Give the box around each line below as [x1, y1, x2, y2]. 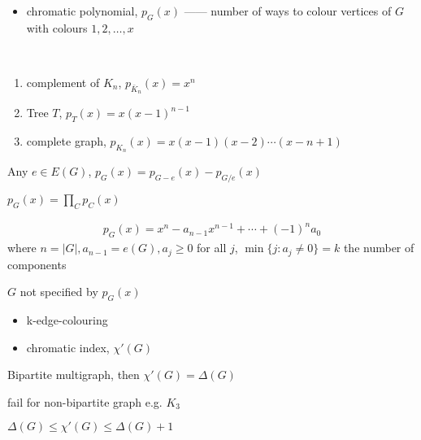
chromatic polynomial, [26, 2, 138, 19]
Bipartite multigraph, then [7, 366, 140, 383]
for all [197, 239, 227, 256]
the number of [343, 239, 414, 256]
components [7, 255, 67, 272]
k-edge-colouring [26, 311, 108, 328]
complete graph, [26, 132, 106, 149]
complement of [26, 73, 100, 90]
